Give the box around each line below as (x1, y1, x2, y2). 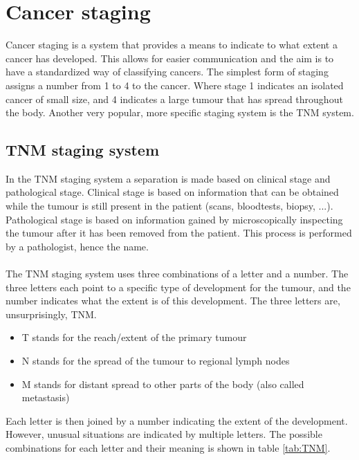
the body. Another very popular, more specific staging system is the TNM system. (6, 105, 354, 120)
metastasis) (21, 390, 70, 405)
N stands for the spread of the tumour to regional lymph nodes (21, 353, 290, 368)
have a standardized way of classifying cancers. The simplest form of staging (6, 64, 329, 79)
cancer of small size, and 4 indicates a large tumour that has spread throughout (6, 91, 343, 106)
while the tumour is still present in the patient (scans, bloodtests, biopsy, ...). (6, 199, 333, 213)
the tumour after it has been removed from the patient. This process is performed (6, 226, 352, 240)
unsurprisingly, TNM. (6, 306, 97, 321)
